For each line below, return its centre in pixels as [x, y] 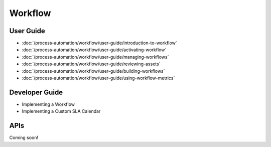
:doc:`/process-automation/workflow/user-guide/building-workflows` [93, 71]
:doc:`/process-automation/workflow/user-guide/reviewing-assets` [91, 64]
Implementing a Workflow [48, 104]
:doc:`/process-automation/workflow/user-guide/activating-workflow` [94, 50]
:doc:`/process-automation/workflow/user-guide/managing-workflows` [95, 57]
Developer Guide [36, 92]
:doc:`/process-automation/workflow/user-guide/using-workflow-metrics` [98, 78]
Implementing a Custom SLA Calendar [61, 111]
